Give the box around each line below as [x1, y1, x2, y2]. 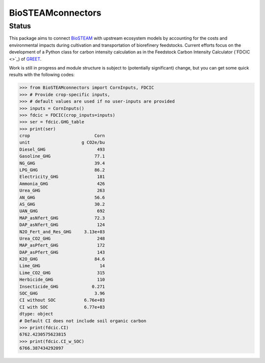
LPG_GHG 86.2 [19, 167, 105, 173]
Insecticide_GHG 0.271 [19, 284, 105, 289]
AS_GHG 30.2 [19, 201, 105, 207]
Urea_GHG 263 [19, 188, 105, 194]
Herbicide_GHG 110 [19, 277, 105, 283]
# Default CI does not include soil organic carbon [19, 318, 147, 323]
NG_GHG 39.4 [19, 160, 105, 166]
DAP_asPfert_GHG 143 [19, 249, 105, 255]
